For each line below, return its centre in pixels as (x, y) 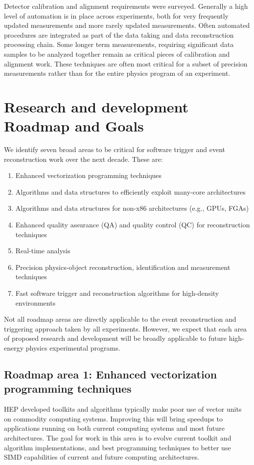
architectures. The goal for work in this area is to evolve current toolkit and (118, 437)
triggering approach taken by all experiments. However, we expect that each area (126, 328)
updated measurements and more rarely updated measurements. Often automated (127, 25)
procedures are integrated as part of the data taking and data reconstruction (119, 34)
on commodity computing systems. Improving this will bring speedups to (113, 418)
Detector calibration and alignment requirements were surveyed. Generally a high (126, 6)
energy (14, 347)
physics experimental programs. (73, 347)
